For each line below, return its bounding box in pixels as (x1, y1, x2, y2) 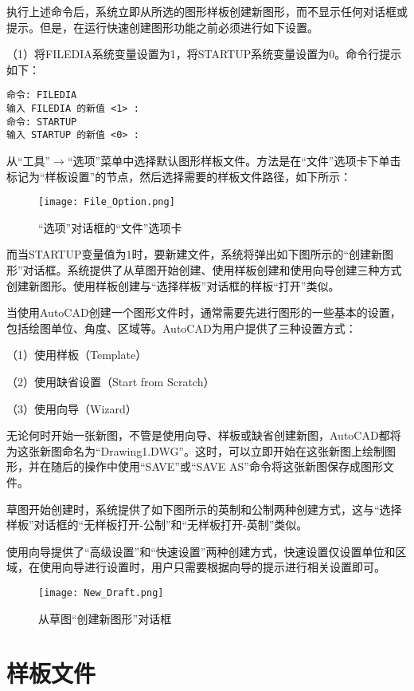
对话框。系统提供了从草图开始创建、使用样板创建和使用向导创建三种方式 (22, 262, 402, 278)
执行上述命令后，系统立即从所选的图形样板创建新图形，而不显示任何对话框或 (6, 3, 408, 19)
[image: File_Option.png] (38, 196, 175, 208)
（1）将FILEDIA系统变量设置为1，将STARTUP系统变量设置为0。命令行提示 (6, 45, 402, 62)
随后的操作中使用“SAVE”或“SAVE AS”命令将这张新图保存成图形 (50, 458, 383, 475)
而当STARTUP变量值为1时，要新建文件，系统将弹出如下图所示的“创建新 (6, 246, 383, 263)
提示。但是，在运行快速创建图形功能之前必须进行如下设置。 (6, 18, 318, 35)
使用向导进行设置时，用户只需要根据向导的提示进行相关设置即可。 (39, 559, 385, 575)
